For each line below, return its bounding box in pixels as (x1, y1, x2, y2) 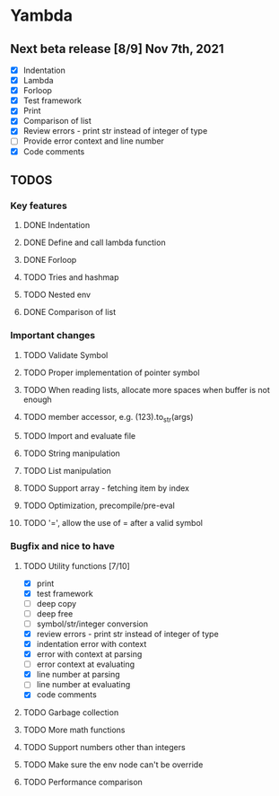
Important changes (10, 329, 96, 342)
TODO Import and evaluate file (22, 431, 136, 442)
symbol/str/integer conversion (36, 618, 149, 629)
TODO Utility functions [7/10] (22, 560, 131, 571)
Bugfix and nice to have (10, 540, 115, 553)
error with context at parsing (36, 649, 143, 660)
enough (22, 394, 52, 405)
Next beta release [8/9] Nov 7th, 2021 (10, 41, 224, 57)
